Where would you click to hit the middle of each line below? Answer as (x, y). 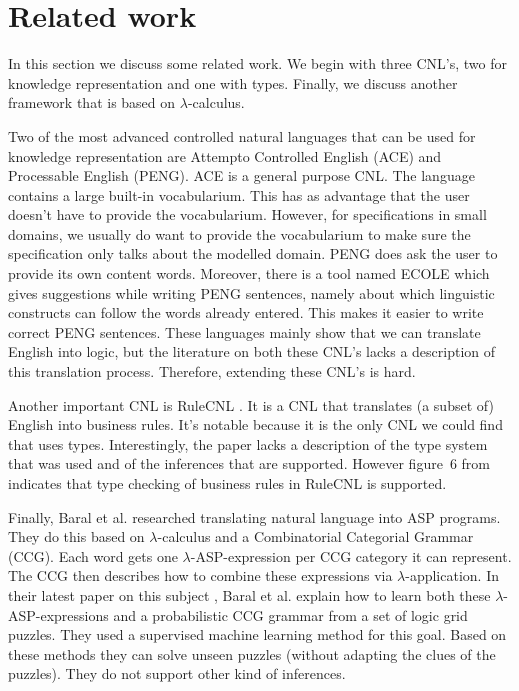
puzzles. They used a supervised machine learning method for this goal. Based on (257, 634)
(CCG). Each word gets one (93, 555)
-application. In (452, 575)
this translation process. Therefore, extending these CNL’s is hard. (212, 371)
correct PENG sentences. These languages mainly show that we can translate (244, 331)
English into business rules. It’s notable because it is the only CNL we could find (255, 424)
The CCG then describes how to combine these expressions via (200, 575)
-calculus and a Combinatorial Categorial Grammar (315, 536)
